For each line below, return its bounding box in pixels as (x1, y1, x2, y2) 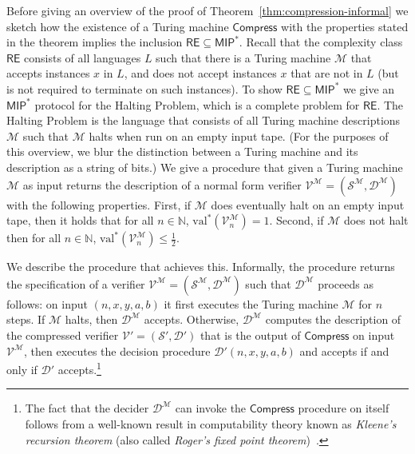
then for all (6, 229, 61, 246)
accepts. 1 (57, 359, 101, 377)
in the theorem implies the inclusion (6, 34, 183, 50)
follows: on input (6, 295, 88, 312)
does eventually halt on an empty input (211, 196, 405, 213)
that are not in (290, 65, 363, 82)
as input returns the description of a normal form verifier (22, 176, 302, 193)
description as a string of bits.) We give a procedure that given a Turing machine (6, 158, 403, 175)
